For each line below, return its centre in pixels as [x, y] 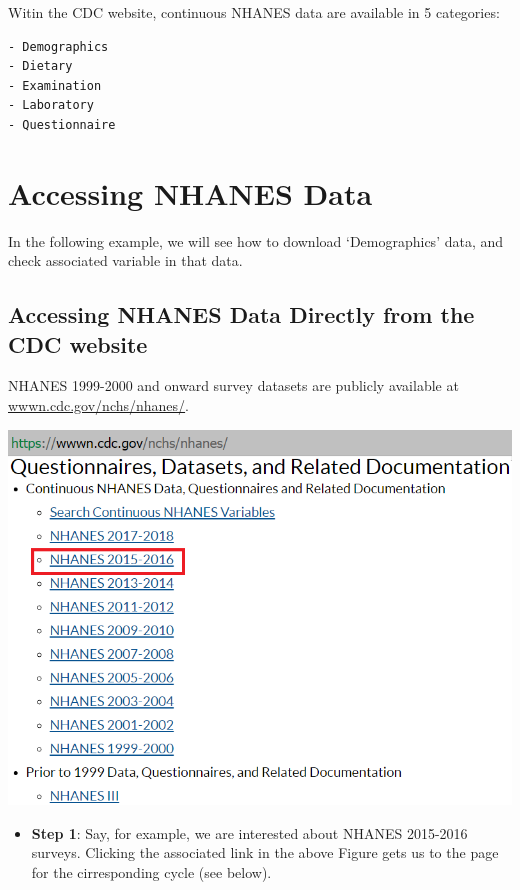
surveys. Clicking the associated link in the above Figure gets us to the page [265, 852]
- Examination [55, 85]
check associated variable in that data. [125, 260]
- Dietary [40, 66]
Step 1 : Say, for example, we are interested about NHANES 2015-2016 [249, 832]
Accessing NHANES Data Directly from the [241, 314]
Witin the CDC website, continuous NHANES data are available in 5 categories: [254, 12]
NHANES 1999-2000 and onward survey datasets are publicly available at [233, 385]
